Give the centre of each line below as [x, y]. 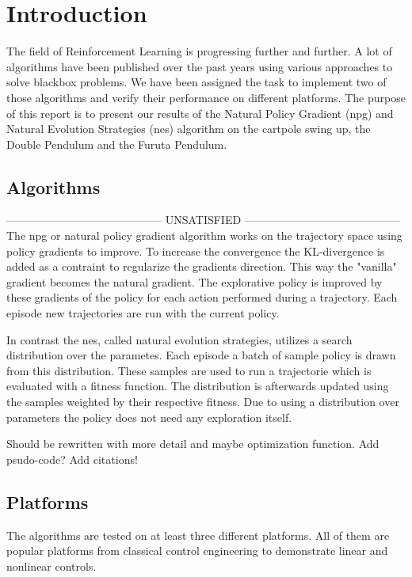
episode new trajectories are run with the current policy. [143, 313]
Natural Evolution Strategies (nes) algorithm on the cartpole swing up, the [189, 129]
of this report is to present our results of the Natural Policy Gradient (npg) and [200, 113]
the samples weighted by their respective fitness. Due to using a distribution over [203, 402]
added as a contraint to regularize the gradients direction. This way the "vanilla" [202, 266]
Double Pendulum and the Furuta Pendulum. [117, 144]
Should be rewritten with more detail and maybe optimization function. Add [193, 444]
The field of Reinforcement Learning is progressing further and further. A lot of [199, 51]
